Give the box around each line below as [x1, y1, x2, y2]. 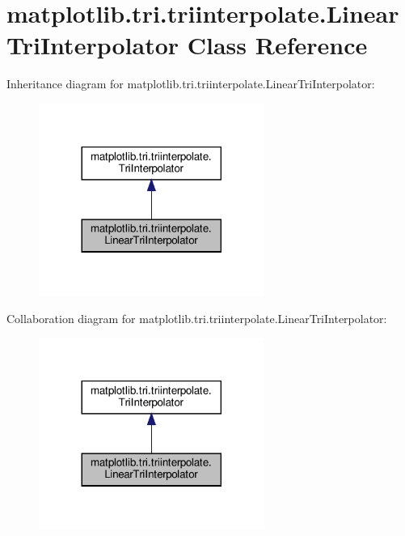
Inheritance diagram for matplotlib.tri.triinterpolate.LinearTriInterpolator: [6, 75, 375, 92]
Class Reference [187, 28, 368, 62]
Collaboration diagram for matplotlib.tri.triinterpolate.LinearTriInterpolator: [6, 309, 387, 326]
